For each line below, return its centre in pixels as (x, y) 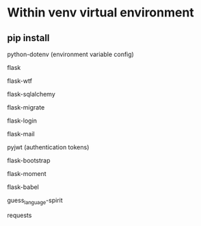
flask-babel (23, 187)
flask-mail (21, 134)
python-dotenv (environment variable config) (71, 54)
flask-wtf (20, 81)
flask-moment (27, 174)
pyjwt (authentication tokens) (48, 147)
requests (19, 215)
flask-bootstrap (29, 160)
